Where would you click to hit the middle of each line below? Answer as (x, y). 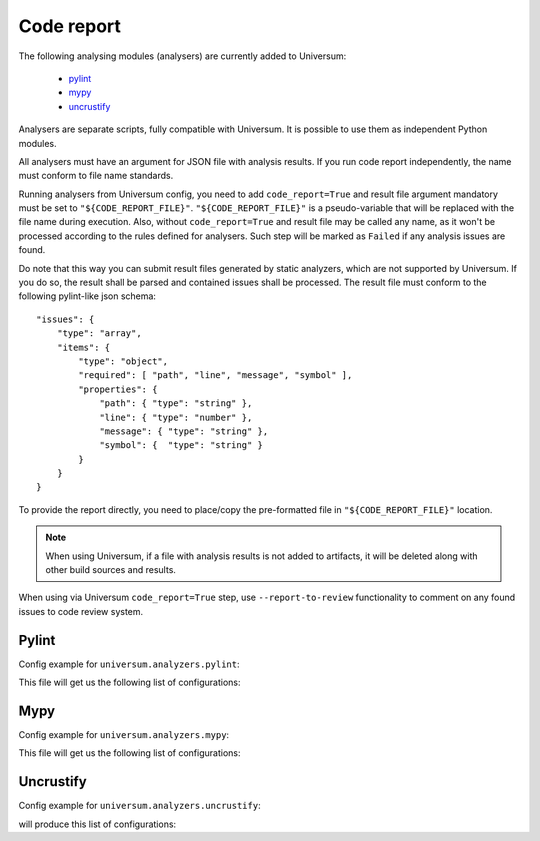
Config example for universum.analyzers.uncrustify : (139, 806)
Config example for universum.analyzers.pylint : (129, 664)
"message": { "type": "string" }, (184, 431)
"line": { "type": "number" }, (176, 417)
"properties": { (118, 389)
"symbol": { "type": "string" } (181, 445)
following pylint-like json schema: (87, 296)
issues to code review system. (81, 611)
